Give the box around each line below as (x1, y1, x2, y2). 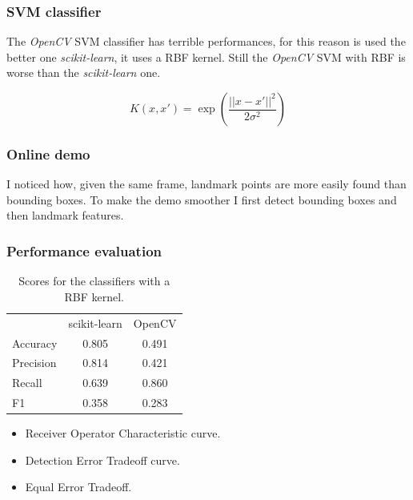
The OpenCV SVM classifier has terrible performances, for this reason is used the (6, 33, 406, 50)
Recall (12, 374, 42, 391)
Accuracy (12, 334, 58, 351)
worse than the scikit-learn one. (6, 64, 161, 81)
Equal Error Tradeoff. (25, 478, 132, 495)
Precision (12, 354, 57, 371)
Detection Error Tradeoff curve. (25, 451, 180, 468)
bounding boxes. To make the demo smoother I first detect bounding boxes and (6, 191, 397, 208)
